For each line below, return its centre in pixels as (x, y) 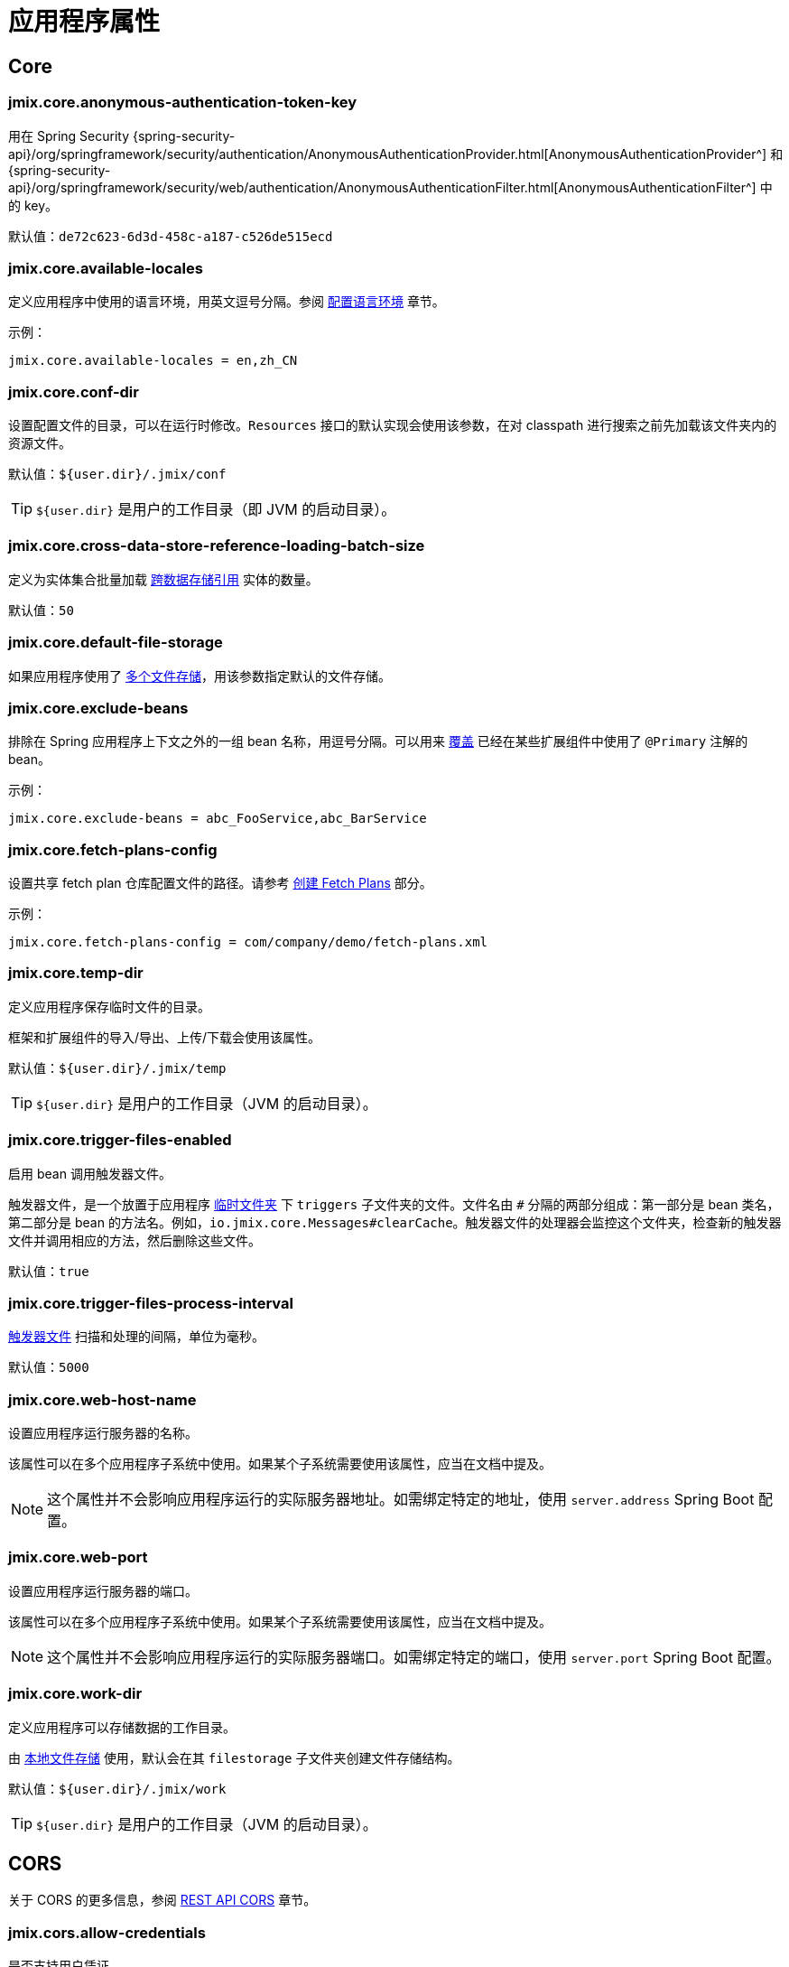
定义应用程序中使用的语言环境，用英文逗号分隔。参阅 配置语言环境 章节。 (227, 302)
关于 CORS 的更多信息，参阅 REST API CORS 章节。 (162, 1900)
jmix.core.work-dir (75, 1694)
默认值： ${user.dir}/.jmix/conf (117, 474)
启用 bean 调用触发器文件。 (90, 1173)
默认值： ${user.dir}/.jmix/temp (117, 1067)
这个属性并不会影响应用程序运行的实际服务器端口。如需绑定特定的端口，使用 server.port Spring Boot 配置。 (414, 1657)
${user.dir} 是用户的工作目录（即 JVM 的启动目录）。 (216, 510)
